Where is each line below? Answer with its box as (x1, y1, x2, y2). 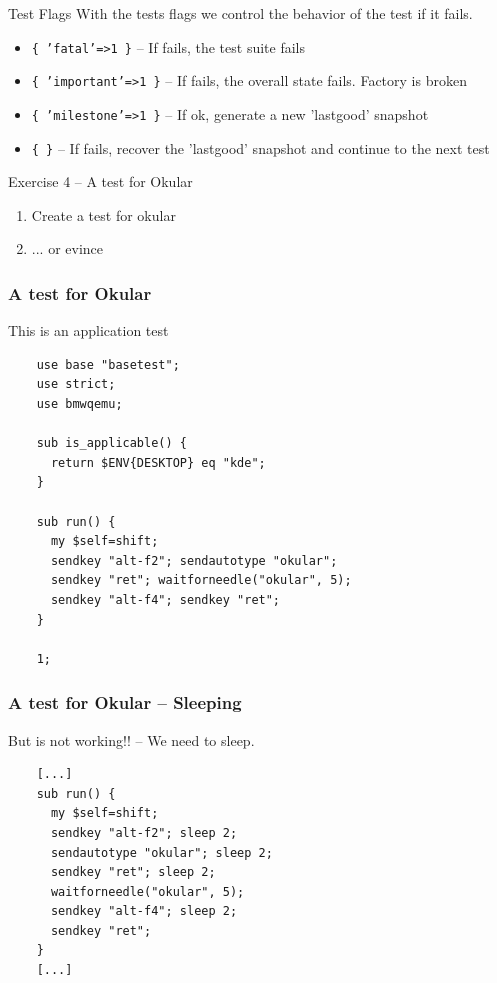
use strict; (36, 377, 116, 392)
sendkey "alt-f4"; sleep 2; (50, 904, 238, 919)
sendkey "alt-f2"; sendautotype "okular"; (50, 553, 338, 568)
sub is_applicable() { (36, 436, 187, 451)
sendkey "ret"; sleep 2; (50, 865, 216, 880)
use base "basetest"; (36, 357, 180, 372)
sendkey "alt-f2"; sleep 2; (50, 825, 238, 840)
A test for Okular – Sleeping (8, 690, 242, 715)
